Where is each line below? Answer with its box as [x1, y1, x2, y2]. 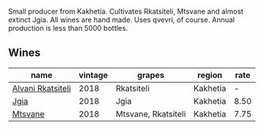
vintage [78, 69, 109, 80]
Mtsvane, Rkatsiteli [115, 108, 186, 119]
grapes [137, 69, 165, 80]
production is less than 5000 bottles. [8, 24, 128, 32]
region [197, 69, 223, 80]
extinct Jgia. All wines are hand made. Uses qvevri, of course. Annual [8, 15, 235, 24]
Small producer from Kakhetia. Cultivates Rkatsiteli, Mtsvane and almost [8, 7, 244, 16]
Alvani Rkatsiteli [12, 83, 71, 94]
